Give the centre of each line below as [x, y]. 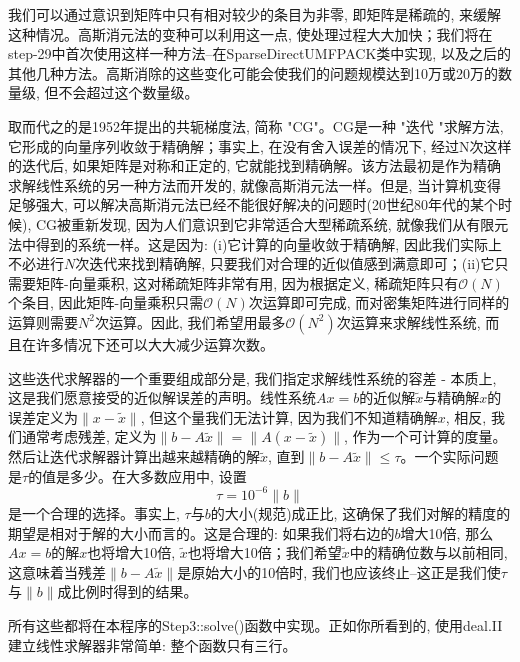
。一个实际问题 [449, 456]
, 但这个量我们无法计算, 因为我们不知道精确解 [289, 416]
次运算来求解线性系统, [408, 321]
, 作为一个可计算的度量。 [425, 436]
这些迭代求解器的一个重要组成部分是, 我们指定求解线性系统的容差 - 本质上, [252, 377]
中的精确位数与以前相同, [428, 552]
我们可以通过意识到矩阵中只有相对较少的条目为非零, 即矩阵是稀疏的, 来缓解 [255, 14]
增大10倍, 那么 [447, 532]
